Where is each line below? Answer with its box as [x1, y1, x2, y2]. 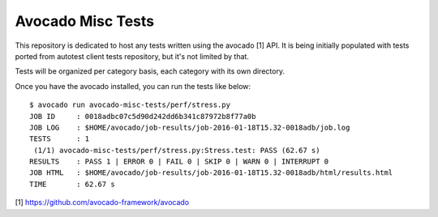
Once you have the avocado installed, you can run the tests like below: [15, 81, 251, 91]
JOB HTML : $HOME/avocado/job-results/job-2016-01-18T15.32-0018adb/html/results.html [29, 168, 393, 177]
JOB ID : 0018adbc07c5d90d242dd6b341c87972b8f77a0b [29, 112, 256, 121]
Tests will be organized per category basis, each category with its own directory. [15, 66, 286, 76]
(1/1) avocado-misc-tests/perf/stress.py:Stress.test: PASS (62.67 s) [33, 146, 320, 155]
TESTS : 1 [29, 134, 90, 143]
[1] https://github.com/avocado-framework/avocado [15, 198, 190, 207]
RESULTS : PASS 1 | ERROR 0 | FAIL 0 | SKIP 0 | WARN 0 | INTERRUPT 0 [29, 157, 329, 166]
